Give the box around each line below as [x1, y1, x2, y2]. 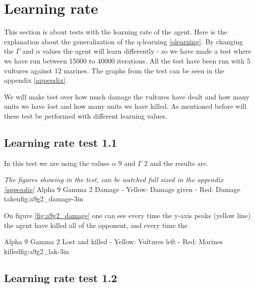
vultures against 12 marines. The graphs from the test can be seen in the [4, 65, 224, 75]
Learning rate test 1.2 [4, 270, 117, 285]
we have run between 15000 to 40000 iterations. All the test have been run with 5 [4, 55, 251, 65]
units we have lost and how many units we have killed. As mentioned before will [4, 101, 247, 111]
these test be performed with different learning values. [4, 110, 167, 121]
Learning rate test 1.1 [4, 134, 117, 150]
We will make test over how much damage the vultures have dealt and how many [4, 91, 250, 101]
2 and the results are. [144, 158, 209, 168]
